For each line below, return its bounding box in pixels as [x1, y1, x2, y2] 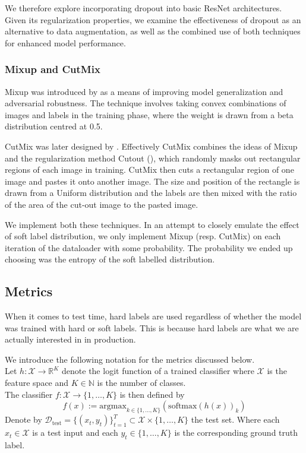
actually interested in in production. [5, 333, 136, 346]
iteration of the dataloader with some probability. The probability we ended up [5, 241, 293, 254]
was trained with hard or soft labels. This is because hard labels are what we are [5, 321, 299, 334]
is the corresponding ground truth [174, 426, 298, 439]
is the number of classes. [97, 376, 186, 389]
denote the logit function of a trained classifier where [62, 365, 254, 377]
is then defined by [119, 388, 185, 400]
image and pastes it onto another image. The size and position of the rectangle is [5, 175, 300, 187]
